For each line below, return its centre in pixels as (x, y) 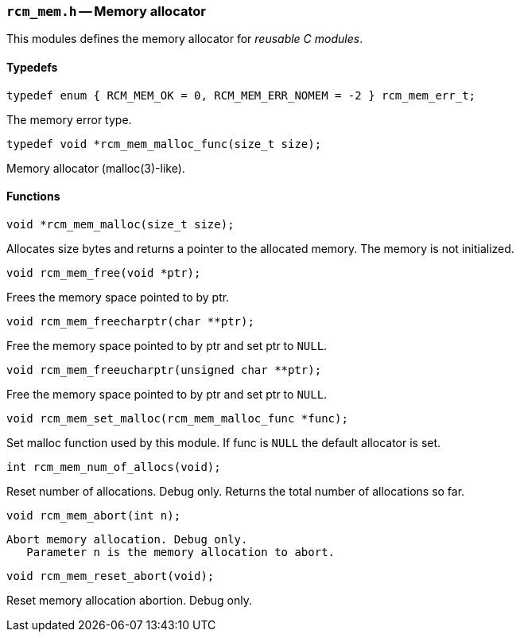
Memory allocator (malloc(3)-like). (96, 168)
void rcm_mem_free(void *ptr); (104, 272)
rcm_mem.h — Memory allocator (106, 11)
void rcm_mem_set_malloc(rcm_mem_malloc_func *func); (177, 418)
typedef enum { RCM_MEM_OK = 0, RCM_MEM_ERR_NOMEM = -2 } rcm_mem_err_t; (241, 95)
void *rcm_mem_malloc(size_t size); (120, 224)
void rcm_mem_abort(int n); (94, 515)
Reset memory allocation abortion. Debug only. (129, 600)
